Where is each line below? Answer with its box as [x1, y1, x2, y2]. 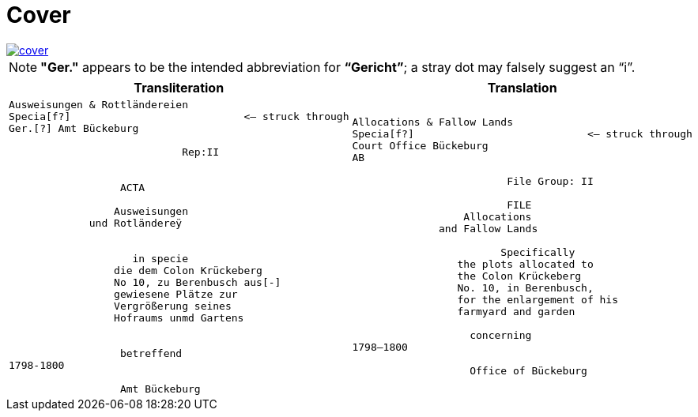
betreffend [119, 347, 183, 359]
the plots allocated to [457, 258, 594, 271]
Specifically [500, 246, 575, 259]
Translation [487, 79, 557, 96]
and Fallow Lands [439, 223, 538, 235]
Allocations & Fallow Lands [352, 116, 513, 129]
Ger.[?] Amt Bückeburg [9, 122, 139, 134]
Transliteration [134, 79, 224, 96]
